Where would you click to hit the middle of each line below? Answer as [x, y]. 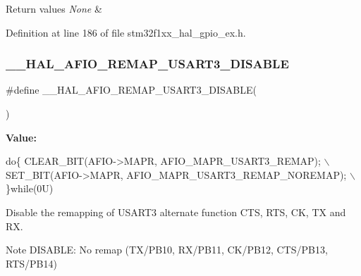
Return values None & [54, 8]
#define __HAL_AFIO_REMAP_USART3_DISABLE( [131, 90]
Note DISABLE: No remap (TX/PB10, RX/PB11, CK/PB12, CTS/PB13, [167, 250]
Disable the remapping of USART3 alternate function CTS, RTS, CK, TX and [176, 212]
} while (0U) [30, 188]
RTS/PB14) [31, 263]
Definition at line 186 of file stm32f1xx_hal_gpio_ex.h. [126, 32]
